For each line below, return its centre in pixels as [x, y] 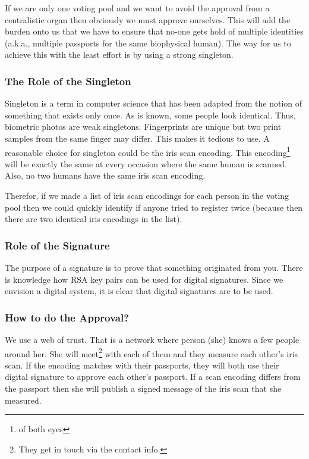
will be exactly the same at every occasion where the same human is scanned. [146, 163]
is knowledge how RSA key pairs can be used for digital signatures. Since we [144, 279]
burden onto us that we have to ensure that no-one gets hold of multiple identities [154, 31]
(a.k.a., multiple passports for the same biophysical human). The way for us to [148, 43]
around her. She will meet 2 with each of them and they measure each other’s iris [152, 352]
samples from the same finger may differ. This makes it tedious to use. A [137, 138]
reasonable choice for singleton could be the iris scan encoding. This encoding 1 [148, 151]
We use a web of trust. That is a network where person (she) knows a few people [152, 339]
